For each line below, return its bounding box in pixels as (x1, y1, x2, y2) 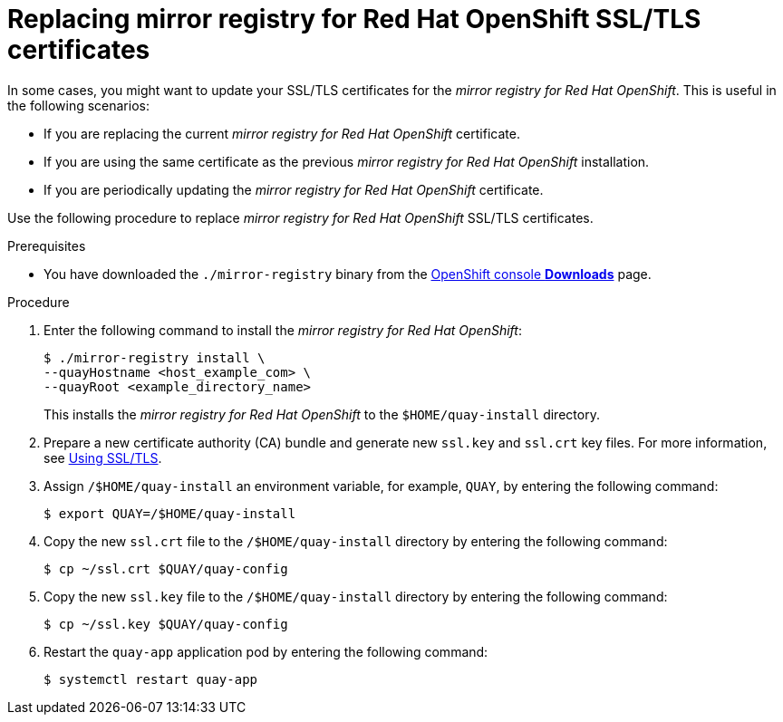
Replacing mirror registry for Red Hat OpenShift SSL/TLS (7, 4, 701, 34)
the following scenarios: (7, 97, 150, 113)
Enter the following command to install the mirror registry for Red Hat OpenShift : (43, 322, 522, 338)
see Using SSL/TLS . (43, 449, 162, 466)
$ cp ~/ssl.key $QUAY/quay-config (43, 616, 288, 631)
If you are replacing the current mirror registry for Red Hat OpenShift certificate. (43, 125, 520, 141)
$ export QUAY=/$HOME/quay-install (43, 505, 296, 521)
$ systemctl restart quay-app (43, 671, 258, 687)
